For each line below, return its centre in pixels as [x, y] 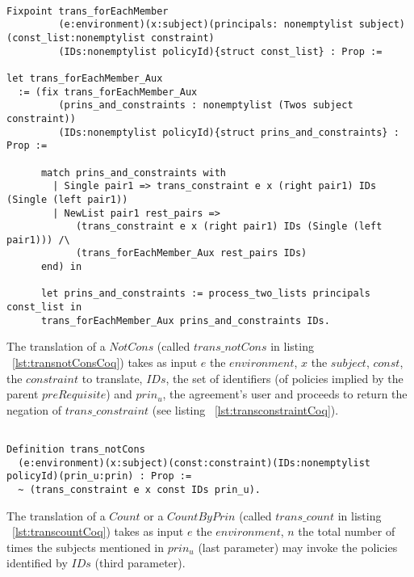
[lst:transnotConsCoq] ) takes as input [105, 362]
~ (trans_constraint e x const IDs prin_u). [139, 490]
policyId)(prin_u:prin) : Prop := [99, 476]
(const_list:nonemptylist [76, 38]
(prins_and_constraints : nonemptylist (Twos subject [206, 105]
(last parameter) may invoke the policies [298, 547]
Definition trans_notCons [76, 450]
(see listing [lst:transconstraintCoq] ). [245, 409]
